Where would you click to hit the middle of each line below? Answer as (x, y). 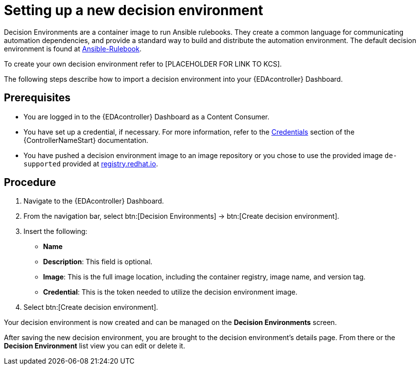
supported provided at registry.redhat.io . (91, 163)
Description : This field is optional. (98, 262)
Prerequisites (37, 98)
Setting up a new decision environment (134, 10)
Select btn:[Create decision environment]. (91, 307)
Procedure (30, 183)
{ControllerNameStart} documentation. (86, 140)
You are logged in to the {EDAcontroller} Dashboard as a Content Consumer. (147, 116)
